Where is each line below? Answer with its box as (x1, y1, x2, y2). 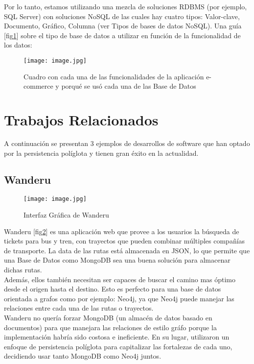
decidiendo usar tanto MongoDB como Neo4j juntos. (4, 351, 162, 361)
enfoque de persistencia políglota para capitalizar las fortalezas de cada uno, (4, 341, 232, 351)
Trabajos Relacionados (4, 110, 159, 129)
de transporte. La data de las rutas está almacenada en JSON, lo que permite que (4, 245, 250, 255)
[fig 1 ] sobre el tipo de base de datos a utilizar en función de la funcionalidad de (4, 30, 241, 40)
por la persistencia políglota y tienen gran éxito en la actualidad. (4, 147, 199, 158)
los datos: (4, 40, 32, 50)
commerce (23, 81, 53, 91)
